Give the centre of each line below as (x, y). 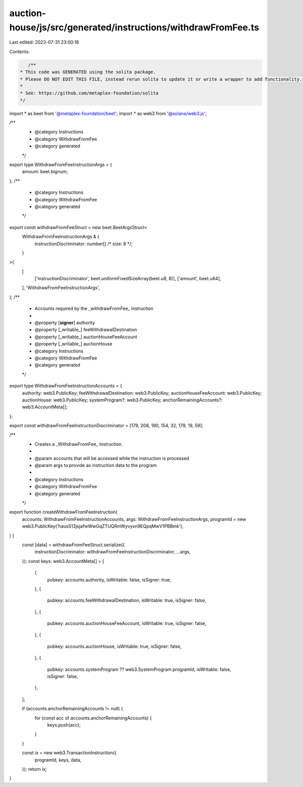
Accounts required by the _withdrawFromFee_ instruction (94, 308)
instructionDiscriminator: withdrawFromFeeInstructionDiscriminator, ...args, (113, 552)
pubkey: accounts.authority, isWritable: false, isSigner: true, (109, 580)
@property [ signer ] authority (65, 323)
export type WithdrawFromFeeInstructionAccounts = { (66, 386)
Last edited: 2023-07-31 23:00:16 (44, 42)
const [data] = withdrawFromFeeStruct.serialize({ (73, 545)
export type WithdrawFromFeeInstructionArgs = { (61, 165)
